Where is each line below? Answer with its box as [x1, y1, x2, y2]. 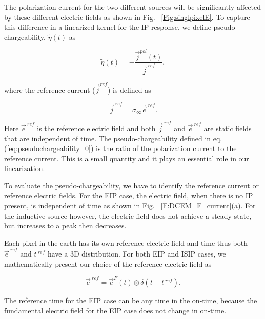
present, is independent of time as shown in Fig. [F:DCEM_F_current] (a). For [4, 200, 256, 211]
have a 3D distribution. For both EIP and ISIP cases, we [47, 248, 226, 259]
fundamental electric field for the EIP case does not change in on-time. [4, 305, 227, 315]
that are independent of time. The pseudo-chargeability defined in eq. [4, 133, 222, 143]
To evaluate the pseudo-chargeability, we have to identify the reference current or [4, 180, 259, 190]
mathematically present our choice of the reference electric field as [4, 258, 212, 269]
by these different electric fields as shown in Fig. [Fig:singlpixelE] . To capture [4, 11, 250, 22]
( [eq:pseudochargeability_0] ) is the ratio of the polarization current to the [4, 143, 237, 154]
